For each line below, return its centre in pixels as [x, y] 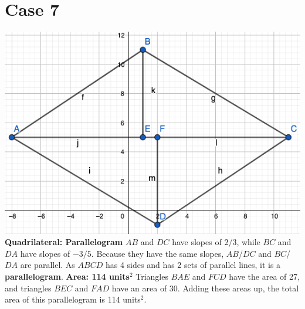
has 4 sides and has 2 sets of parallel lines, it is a [193, 265]
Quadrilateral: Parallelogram [64, 242]
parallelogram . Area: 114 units [67, 276]
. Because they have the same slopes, [157, 253]
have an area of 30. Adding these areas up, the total [205, 288]
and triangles [28, 288]
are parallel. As [48, 265]
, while [248, 242]
